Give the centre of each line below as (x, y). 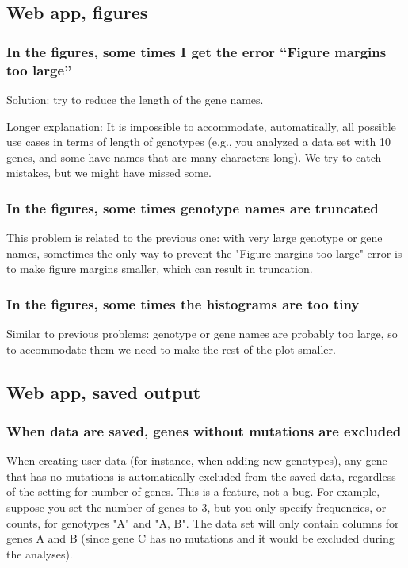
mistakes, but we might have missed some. (109, 173)
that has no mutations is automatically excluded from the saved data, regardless (201, 476)
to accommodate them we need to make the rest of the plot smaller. (171, 349)
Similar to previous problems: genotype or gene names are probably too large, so (202, 334)
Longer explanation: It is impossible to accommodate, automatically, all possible (201, 126)
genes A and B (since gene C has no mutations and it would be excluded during (200, 538)
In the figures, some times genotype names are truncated (193, 207)
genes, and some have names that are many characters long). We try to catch (194, 157)
